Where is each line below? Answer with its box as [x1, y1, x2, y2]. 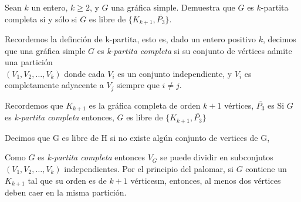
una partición [5, 56, 53, 68]
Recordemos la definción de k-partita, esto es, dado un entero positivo [5, 33, 256, 45]
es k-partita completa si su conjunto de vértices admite [97, 44, 292, 56]
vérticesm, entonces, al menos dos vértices [130, 174, 281, 186]
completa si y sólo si [5, 12, 77, 25]
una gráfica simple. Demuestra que [111, 1, 235, 13]
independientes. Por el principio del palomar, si [64, 162, 234, 174]
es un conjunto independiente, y [117, 67, 232, 79]
